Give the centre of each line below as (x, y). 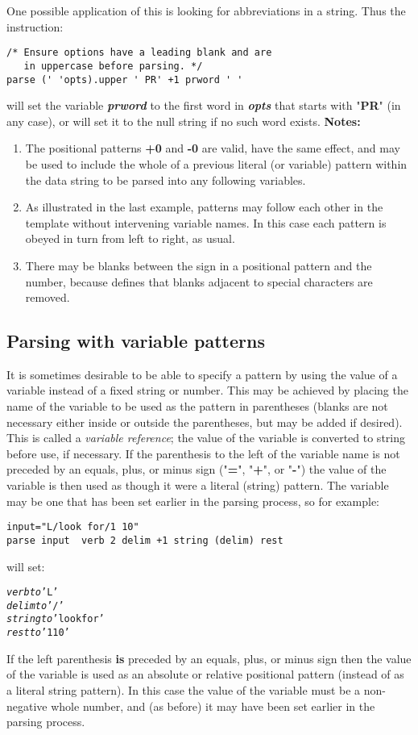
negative (27, 706)
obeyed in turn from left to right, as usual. (130, 238)
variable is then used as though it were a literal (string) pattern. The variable (198, 485)
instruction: (35, 26)
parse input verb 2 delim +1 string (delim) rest (145, 540)
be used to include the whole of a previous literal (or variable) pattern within (216, 163)
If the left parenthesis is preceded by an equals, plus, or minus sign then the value (209, 658)
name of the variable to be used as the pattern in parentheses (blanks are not (197, 406)
